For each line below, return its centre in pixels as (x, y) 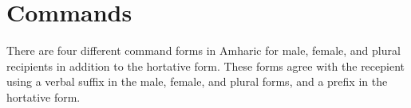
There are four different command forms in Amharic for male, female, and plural (204, 50)
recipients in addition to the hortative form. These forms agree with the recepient (205, 66)
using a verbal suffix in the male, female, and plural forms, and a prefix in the (197, 81)
